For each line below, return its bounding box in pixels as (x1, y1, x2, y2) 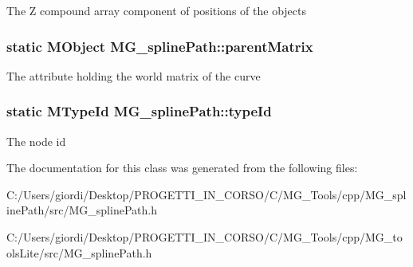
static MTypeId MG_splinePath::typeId (6, 101, 272, 121)
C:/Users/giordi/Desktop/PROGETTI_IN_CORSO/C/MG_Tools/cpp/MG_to (6, 229, 403, 245)
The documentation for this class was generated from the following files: (6, 159, 358, 176)
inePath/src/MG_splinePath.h (6, 202, 157, 218)
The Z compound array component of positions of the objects (6, 2, 306, 18)
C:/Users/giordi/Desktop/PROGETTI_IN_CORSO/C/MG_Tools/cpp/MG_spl (6, 186, 407, 202)
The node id (6, 132, 66, 149)
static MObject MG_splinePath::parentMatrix (6, 36, 313, 56)
